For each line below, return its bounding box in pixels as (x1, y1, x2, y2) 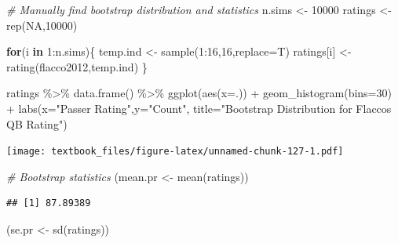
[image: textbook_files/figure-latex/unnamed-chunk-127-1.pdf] (6, 146, 344, 158)
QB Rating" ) (6, 115, 68, 132)
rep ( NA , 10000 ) (6, 16, 78, 33)
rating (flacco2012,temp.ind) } (6, 58, 148, 74)
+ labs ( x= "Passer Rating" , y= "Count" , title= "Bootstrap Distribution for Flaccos (6, 100, 392, 116)
